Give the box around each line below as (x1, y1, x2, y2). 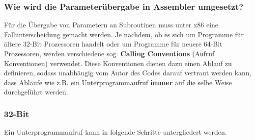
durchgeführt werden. (4, 87, 68, 97)
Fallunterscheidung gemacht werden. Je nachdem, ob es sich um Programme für (4, 29, 244, 39)
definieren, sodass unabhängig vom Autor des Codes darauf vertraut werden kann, (4, 68, 252, 78)
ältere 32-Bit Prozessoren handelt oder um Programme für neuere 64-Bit (4, 39, 223, 49)
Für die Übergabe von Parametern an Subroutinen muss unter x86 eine (4, 20, 219, 30)
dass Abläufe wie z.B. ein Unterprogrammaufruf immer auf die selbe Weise (4, 77, 232, 87)
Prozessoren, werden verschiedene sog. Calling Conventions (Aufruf (4, 48, 215, 58)
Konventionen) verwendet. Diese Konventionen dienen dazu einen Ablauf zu (4, 58, 232, 68)
